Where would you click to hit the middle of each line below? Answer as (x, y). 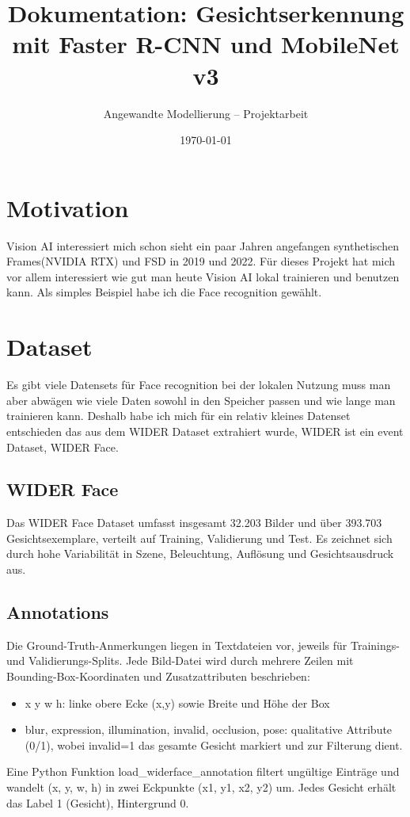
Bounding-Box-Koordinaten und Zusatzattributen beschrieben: (158, 676)
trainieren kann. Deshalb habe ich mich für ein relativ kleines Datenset (178, 416)
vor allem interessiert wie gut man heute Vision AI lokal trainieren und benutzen (203, 276)
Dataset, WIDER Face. (63, 447)
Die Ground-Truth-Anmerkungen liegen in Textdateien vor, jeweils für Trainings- (203, 645)
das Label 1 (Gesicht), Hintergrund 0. (98, 802)
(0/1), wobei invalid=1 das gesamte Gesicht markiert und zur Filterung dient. (214, 744)
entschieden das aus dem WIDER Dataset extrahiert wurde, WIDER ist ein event (205, 431)
